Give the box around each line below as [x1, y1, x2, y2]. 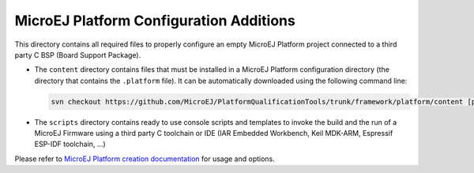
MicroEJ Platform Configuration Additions [14, 12, 295, 29]
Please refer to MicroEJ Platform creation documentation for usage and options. [14, 154, 276, 164]
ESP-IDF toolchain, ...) [34, 139, 106, 149]
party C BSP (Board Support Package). [14, 50, 141, 59]
